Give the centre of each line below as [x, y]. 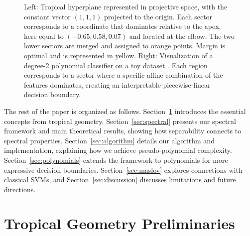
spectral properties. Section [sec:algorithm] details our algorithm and [109, 140]
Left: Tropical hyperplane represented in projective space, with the [126, 6]
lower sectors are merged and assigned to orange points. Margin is [125, 46]
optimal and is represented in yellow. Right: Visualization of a [119, 55]
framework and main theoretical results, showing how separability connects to [123, 131]
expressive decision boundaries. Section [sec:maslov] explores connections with [123, 170]
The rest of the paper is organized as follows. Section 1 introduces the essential [125, 111]
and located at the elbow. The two [182, 36]
